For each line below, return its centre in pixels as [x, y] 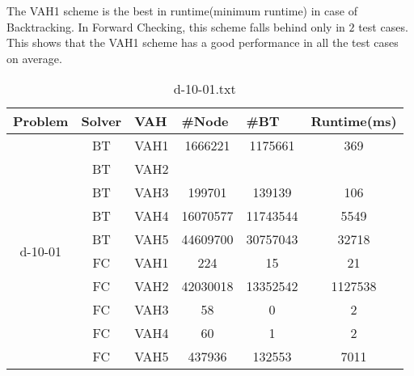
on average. [34, 58]
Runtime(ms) [354, 121]
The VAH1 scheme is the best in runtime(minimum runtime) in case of [182, 11]
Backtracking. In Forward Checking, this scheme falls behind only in [176, 26]
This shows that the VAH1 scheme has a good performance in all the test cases [203, 42]
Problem [41, 121]
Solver [101, 121]
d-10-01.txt [205, 89]
